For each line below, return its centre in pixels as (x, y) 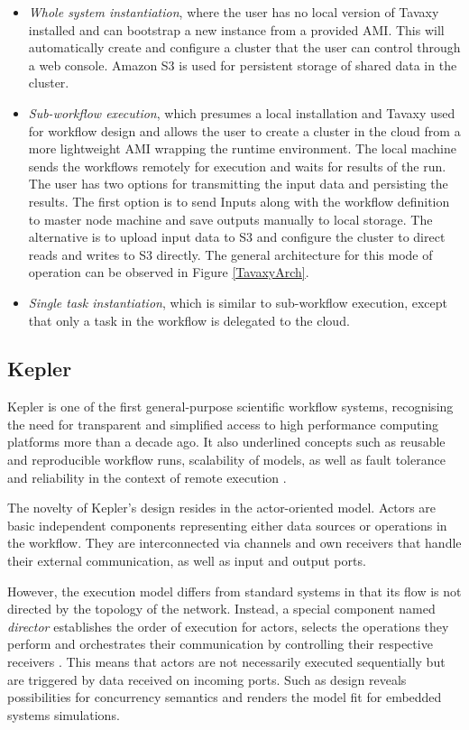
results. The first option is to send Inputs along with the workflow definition (239, 201)
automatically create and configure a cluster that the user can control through (244, 47)
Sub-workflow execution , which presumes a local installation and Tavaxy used (242, 112)
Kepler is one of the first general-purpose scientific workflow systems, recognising (230, 407)
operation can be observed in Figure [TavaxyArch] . (169, 272)
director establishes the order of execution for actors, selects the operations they (228, 626)
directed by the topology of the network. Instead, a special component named (221, 609)
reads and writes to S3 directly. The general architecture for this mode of (230, 254)
